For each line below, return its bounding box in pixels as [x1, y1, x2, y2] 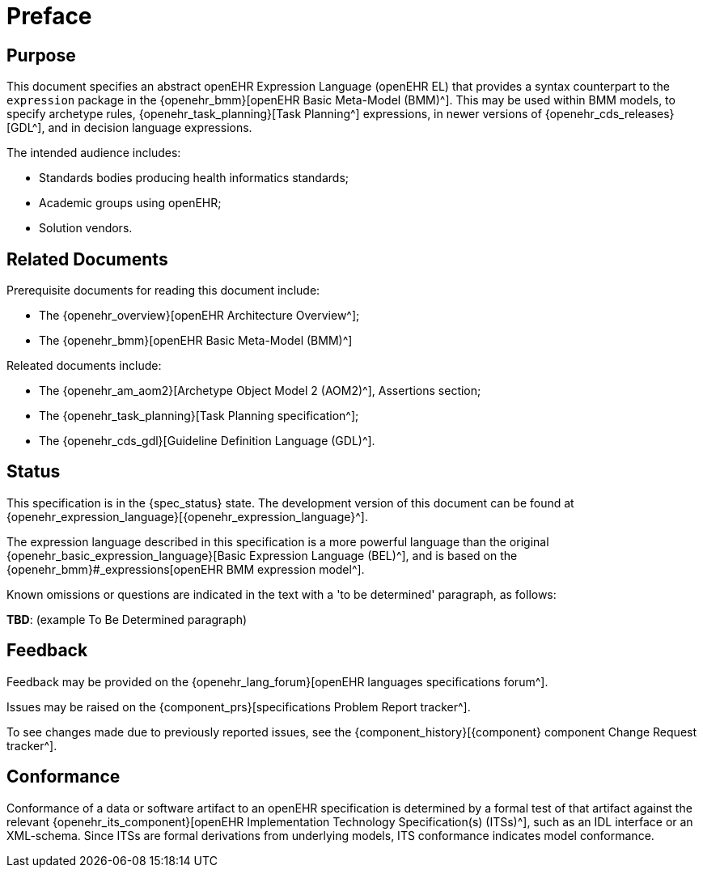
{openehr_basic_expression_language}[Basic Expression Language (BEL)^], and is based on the [6, 548, 518, 562]
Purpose [6, 45, 76, 66]
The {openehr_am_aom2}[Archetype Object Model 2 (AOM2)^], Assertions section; [39, 384, 481, 398]
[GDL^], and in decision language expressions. [6, 121, 252, 135]
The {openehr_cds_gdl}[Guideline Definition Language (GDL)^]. [39, 434, 375, 448]
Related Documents [6, 248, 168, 269]
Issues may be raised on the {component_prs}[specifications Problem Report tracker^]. [6, 699, 471, 714]
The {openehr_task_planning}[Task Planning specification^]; [39, 409, 359, 423]
